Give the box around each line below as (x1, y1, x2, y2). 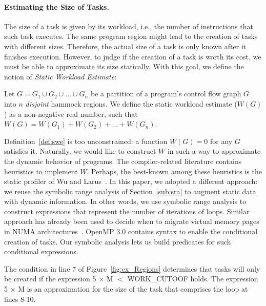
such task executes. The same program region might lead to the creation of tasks (4, 31, 258, 42)
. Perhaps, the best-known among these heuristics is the (87, 166, 262, 176)
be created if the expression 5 (4, 273, 96, 284)
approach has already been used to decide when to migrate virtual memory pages (4, 216, 259, 227)
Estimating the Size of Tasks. (4, 1, 109, 12)
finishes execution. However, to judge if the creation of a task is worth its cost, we (4, 51, 261, 62)
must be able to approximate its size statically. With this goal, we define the (4, 61, 244, 72)
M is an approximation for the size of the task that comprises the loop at (18, 283, 248, 294)
